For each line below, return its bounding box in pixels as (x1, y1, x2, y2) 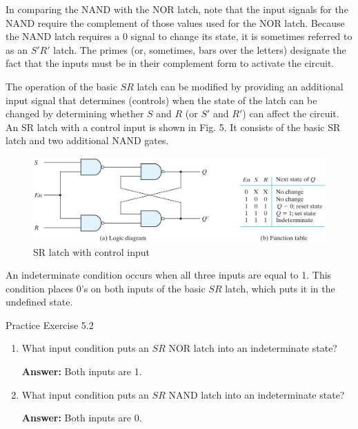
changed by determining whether (6, 106, 144, 121)
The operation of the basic (6, 79, 117, 93)
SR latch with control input (33, 244, 150, 259)
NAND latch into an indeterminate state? (168, 387, 345, 401)
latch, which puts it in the (225, 281, 335, 295)
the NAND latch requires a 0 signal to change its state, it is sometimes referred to (6, 29, 352, 43)
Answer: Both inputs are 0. (21, 410, 142, 425)
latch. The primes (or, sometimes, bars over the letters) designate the (53, 42, 346, 57)
